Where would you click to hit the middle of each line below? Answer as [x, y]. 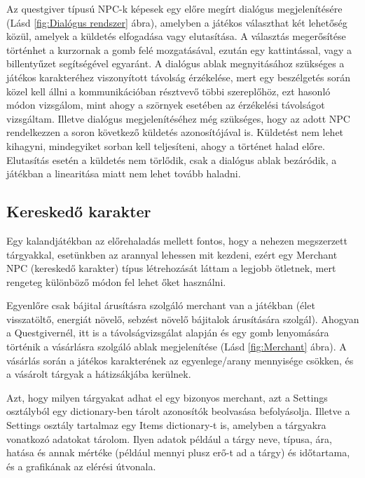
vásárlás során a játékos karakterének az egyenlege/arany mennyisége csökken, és [180, 360]
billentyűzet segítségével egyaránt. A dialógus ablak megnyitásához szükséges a [175, 63]
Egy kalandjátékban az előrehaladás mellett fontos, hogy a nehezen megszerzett [177, 240]
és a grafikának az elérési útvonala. [81, 466]
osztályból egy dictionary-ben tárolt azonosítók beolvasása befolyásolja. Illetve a [178, 411]
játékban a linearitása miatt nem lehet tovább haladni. [124, 173]
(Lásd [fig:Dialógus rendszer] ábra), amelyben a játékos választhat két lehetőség [177, 22]
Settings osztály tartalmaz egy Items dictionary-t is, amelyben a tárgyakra [166, 425]
